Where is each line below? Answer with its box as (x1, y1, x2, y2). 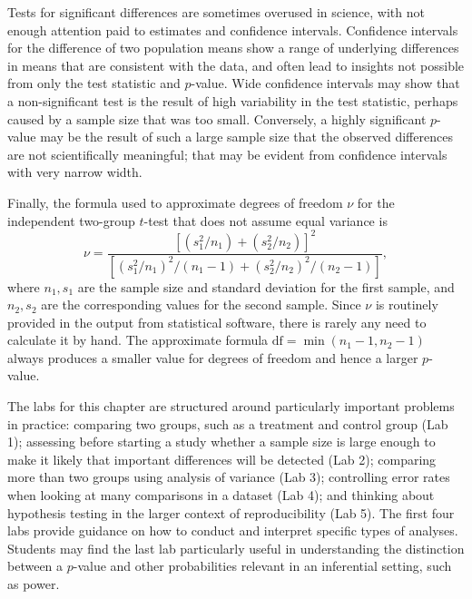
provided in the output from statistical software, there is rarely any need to (7, 312, 427, 331)
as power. (7, 574, 60, 593)
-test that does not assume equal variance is (143, 211, 388, 230)
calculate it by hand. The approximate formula (7, 330, 269, 349)
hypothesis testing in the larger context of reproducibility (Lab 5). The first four (7, 503, 455, 522)
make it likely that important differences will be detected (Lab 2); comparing (7, 449, 437, 468)
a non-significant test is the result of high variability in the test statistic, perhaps (7, 91, 458, 110)
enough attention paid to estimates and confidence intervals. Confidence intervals (7, 20, 458, 39)
